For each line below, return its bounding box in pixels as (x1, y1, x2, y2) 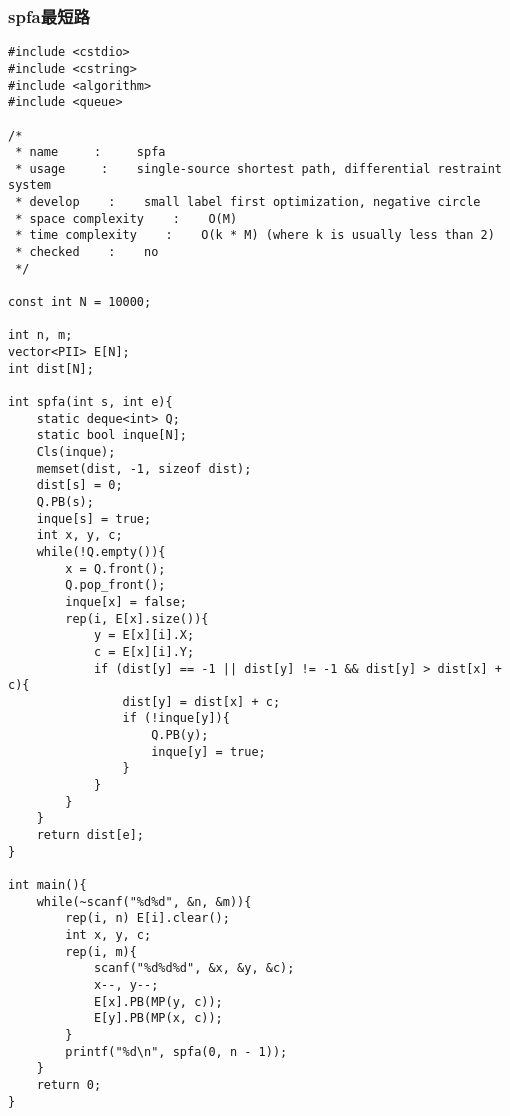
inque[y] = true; (151, 744, 266, 759)
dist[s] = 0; (36, 478, 123, 493)
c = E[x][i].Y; (93, 644, 195, 659)
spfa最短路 (8, 3, 90, 28)
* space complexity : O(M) (15, 211, 238, 226)
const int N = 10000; (8, 295, 152, 310)
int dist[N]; (8, 361, 94, 376)
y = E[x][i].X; (93, 628, 195, 643)
